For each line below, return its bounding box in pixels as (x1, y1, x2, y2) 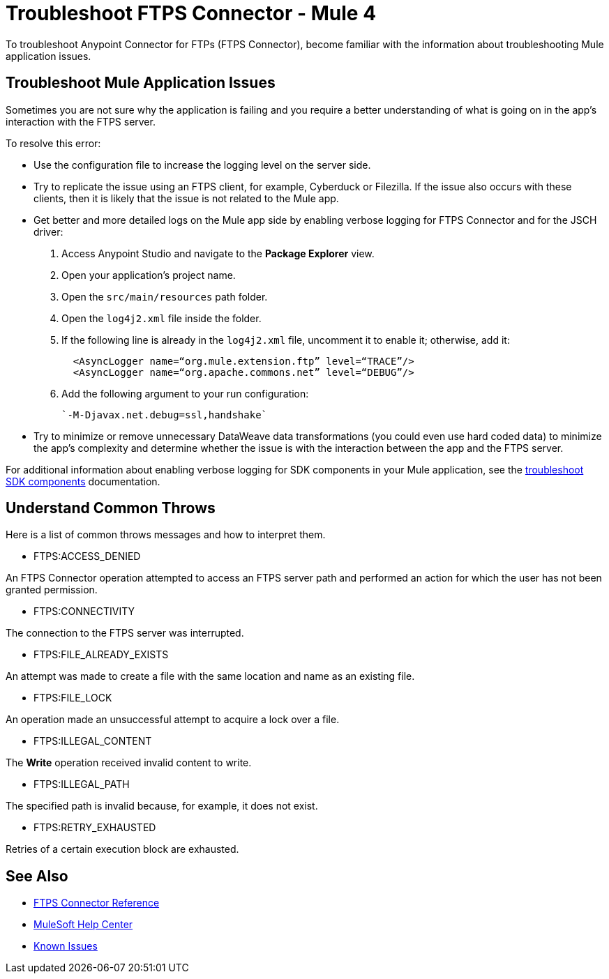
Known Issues (33, 940, 98, 953)
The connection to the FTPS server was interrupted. (6, 627, 244, 639)
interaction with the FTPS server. (6, 115, 156, 128)
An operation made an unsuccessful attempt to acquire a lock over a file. (6, 713, 340, 726)
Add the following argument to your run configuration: (61, 387, 309, 400)
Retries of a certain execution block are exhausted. (6, 843, 239, 856)
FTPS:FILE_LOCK (33, 692, 112, 704)
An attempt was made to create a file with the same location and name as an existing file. (6, 670, 415, 683)
